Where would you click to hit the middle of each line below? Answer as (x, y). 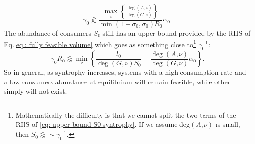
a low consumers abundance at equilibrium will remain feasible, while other (117, 81)
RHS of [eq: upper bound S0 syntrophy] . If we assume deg (103, 124)
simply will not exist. (36, 91)
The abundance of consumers (48, 33)
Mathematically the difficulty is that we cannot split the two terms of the (126, 114)
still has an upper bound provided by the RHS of (177, 33)
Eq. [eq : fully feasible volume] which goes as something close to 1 (100, 43)
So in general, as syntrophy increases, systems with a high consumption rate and (125, 72)
